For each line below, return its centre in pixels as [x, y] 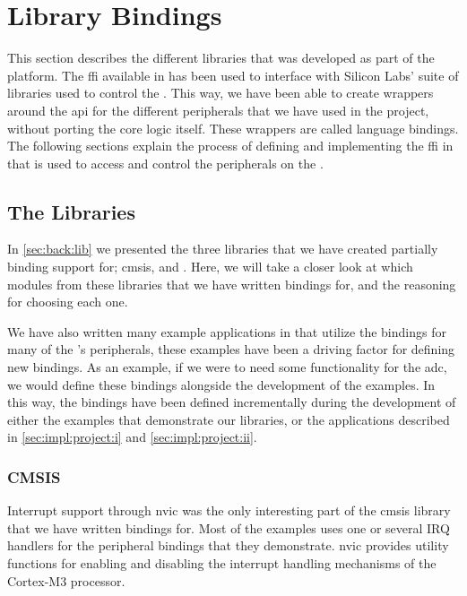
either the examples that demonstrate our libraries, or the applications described [229, 419]
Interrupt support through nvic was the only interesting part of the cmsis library [229, 510]
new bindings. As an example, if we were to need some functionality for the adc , [227, 367]
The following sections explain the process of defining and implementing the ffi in [230, 146]
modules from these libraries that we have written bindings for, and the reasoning [232, 284]
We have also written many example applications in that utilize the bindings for [227, 331]
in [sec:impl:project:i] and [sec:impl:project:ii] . [132, 437]
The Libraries [71, 211]
